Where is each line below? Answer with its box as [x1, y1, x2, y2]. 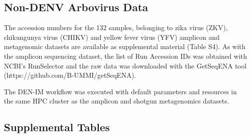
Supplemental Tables [4, 120, 110, 135]
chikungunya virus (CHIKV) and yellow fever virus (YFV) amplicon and [4, 32, 220, 42]
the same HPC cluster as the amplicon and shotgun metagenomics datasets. [4, 96, 229, 106]
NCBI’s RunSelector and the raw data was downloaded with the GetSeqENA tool [4, 60, 247, 70]
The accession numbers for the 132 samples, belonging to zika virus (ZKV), [4, 22, 228, 33]
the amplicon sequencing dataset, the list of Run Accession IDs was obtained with [4, 51, 247, 61]
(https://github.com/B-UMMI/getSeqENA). [4, 70, 136, 80]
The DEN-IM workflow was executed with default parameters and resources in [4, 86, 237, 96]
